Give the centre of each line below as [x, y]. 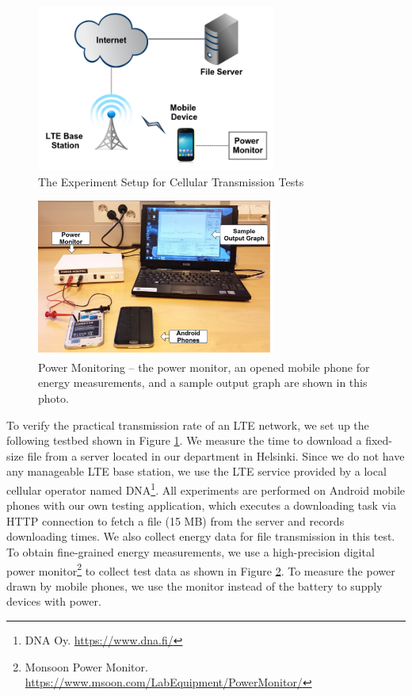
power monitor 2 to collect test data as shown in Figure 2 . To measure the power [201, 569]
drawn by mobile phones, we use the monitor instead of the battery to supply [195, 585]
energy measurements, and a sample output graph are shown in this [203, 382]
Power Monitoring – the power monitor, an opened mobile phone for [204, 367]
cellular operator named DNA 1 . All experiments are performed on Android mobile [206, 488]
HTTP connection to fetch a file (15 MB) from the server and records [175, 520]
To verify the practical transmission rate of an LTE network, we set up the [188, 424]
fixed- [379, 440]
